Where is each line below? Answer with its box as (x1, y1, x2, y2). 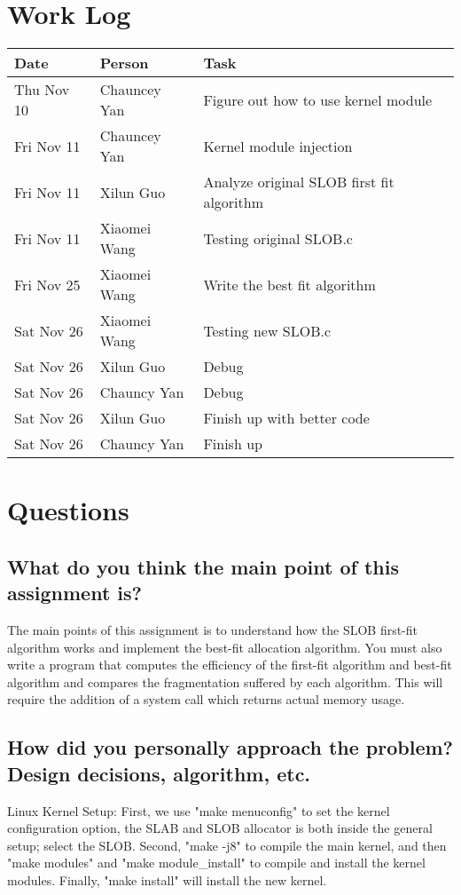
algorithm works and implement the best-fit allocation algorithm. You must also (7, 638, 442, 656)
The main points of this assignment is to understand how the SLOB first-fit (7, 621, 418, 639)
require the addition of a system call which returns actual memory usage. (7, 690, 405, 709)
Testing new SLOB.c (203, 320, 332, 341)
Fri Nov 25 (14, 273, 81, 295)
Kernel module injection (203, 135, 353, 156)
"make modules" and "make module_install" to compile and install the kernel (7, 853, 426, 872)
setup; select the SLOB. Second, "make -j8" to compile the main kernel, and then (7, 836, 447, 854)
